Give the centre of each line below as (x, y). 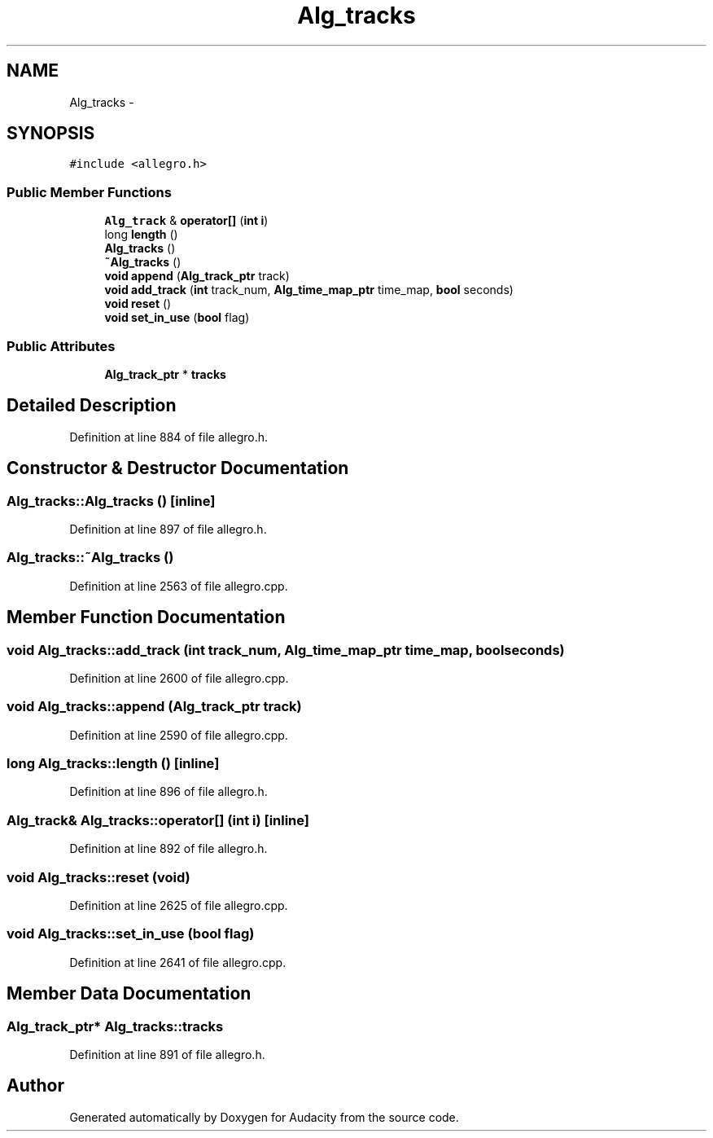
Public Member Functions (89, 192)
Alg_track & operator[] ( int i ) (186, 221)
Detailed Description (92, 406)
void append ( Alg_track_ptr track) (197, 276)
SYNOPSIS (51, 134)
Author (35, 1086)
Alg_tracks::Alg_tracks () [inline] (111, 501)
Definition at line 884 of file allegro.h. (169, 437)
